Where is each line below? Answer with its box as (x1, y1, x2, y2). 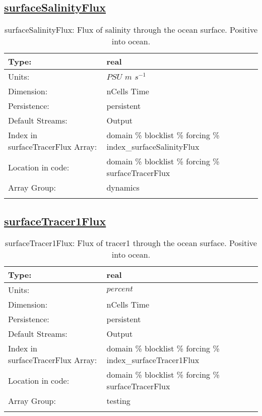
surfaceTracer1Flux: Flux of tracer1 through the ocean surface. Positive (5, 237, 257, 249)
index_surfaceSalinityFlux (106, 141, 200, 153)
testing (106, 395, 130, 407)
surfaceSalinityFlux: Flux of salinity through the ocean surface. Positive (4, 24, 258, 36)
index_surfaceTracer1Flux (106, 354, 200, 366)
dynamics (106, 182, 140, 194)
